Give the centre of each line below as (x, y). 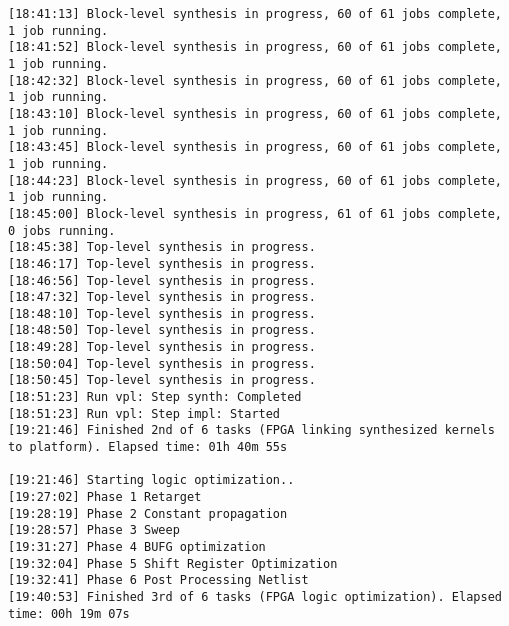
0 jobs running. (62, 230)
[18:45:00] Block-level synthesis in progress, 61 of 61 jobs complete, (255, 213)
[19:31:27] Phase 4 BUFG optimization (137, 547)
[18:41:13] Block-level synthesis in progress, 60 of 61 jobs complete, (255, 14)
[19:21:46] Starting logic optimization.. (151, 480)
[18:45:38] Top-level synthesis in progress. (162, 247)
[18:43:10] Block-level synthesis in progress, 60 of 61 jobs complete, (255, 113)
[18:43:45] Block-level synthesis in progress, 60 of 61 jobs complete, (255, 147)
